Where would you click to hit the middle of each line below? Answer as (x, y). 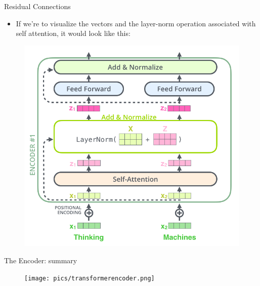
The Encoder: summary (41, 260)
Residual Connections (37, 6)
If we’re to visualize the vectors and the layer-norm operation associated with (136, 23)
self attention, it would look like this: (73, 33)
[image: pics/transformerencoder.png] (90, 278)
